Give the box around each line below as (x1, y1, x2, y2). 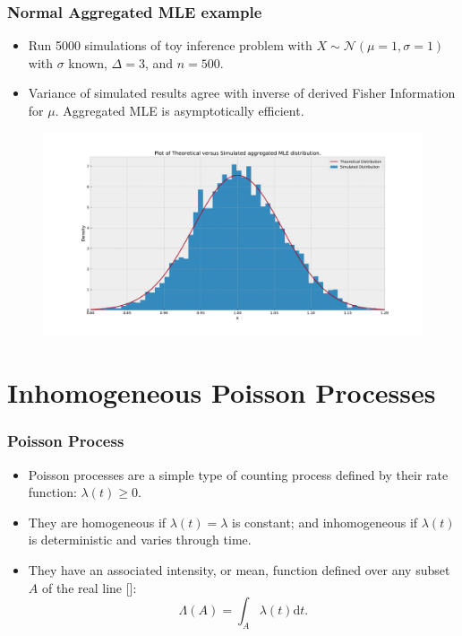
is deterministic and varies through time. (28, 530, 252, 549)
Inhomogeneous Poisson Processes (7, 374, 436, 411)
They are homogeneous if (28, 512, 167, 531)
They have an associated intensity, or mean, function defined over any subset (28, 560, 450, 579)
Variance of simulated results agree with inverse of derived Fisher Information (28, 83, 456, 102)
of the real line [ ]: (41, 578, 137, 597)
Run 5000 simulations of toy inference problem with (28, 36, 312, 55)
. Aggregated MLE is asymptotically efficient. (55, 101, 304, 119)
